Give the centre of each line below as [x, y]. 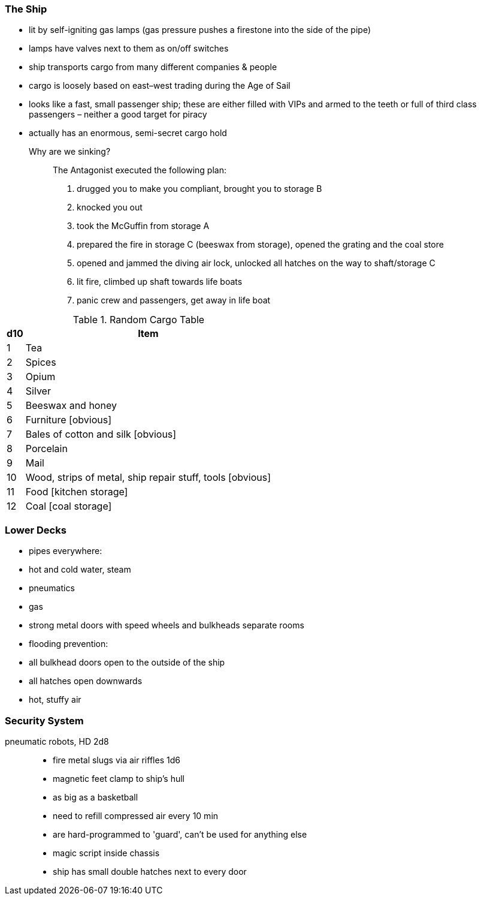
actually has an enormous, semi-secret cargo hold [128, 133]
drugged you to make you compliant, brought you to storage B [199, 189]
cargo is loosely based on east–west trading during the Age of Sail [160, 86]
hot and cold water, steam [80, 570]
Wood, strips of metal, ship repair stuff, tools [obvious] [148, 478]
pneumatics [52, 588]
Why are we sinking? [70, 152]
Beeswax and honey [71, 406]
